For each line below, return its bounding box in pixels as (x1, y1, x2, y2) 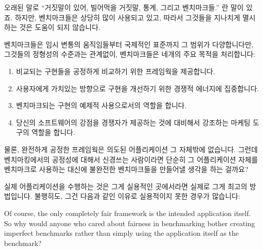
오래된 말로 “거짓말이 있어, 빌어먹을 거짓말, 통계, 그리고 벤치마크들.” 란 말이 (4, 2, 244, 12)
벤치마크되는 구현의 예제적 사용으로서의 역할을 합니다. (16, 100, 187, 111)
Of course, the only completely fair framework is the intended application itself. (4, 207, 251, 218)
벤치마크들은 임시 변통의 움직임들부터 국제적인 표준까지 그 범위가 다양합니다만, (4, 39, 253, 49)
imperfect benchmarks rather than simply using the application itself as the (4, 228, 239, 238)
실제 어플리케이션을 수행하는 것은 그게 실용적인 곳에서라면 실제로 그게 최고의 (4, 181, 247, 191)
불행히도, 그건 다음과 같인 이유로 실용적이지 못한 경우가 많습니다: (34, 191, 240, 201)
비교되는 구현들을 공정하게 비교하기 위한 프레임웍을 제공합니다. (16, 65, 215, 76)
